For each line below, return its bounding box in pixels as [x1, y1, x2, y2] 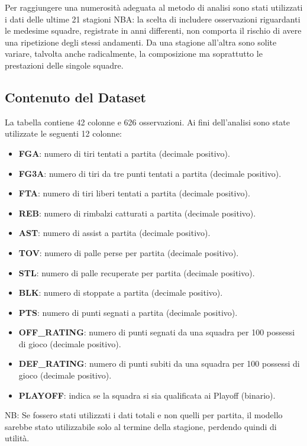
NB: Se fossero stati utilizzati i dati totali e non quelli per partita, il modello [5, 409, 283, 421]
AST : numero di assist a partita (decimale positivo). [18, 227, 211, 239]
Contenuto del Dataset [5, 88, 147, 106]
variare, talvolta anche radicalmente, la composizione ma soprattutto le [5, 47, 263, 60]
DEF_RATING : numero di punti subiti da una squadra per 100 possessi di [18, 357, 300, 370]
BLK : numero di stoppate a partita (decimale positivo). [18, 286, 223, 299]
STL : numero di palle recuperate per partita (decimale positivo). [18, 266, 255, 279]
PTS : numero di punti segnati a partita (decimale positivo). [18, 306, 238, 318]
